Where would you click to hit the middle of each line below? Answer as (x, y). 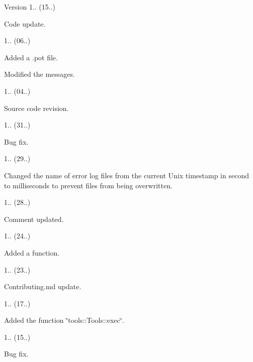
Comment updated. (34, 219)
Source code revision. (36, 108)
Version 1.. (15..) (30, 7)
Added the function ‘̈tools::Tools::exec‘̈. (64, 320)
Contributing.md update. (43, 286)
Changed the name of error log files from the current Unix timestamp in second (126, 175)
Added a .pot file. (31, 57)
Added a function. (32, 252)
